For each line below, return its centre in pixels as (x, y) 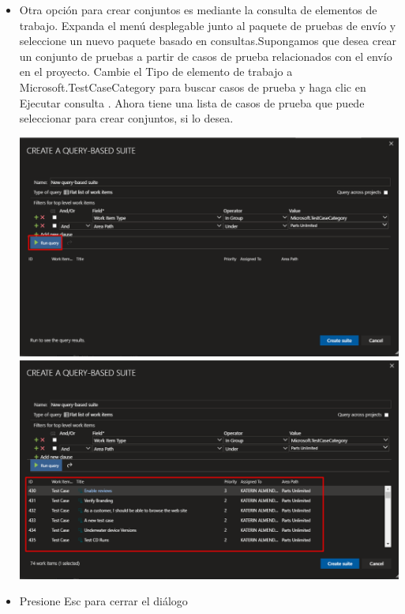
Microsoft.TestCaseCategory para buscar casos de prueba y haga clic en (193, 87)
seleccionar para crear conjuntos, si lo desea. (126, 118)
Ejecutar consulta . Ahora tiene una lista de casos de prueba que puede (192, 102)
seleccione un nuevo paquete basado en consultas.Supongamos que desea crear (208, 41)
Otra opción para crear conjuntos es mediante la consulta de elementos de (198, 9)
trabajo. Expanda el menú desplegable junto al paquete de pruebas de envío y (208, 25)
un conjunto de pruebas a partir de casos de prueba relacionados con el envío (206, 56)
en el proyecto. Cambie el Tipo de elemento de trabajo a (156, 72)
